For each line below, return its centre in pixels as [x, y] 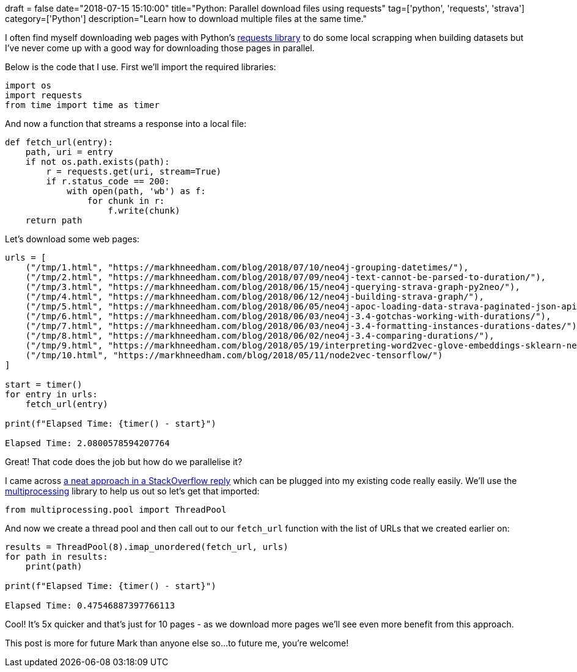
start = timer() [44, 385]
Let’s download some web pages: [72, 239]
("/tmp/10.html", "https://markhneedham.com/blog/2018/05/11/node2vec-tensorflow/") [234, 355]
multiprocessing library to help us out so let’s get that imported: [132, 491]
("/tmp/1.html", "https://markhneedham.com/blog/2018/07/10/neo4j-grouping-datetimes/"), [247, 267]
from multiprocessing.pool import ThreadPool [116, 510]
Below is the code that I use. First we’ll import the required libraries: [141, 67]
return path [54, 220]
